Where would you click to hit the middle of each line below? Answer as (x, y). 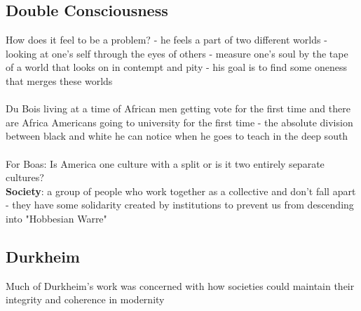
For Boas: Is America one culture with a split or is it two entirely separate (165, 163)
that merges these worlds (59, 80)
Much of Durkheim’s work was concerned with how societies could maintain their (180, 285)
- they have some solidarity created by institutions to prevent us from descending (180, 205)
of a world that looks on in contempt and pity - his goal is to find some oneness (176, 67)
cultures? (25, 177)
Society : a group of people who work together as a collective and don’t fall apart (181, 191)
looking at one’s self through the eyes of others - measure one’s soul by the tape (177, 53)
